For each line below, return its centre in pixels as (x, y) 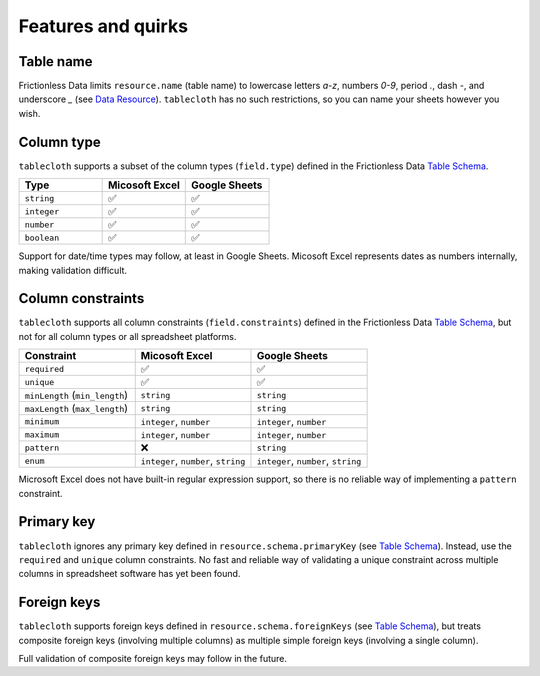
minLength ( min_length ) (76, 395)
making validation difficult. (73, 270)
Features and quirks (103, 26)
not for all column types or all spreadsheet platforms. (127, 336)
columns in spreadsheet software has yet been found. (129, 574)
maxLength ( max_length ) (76, 408)
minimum (42, 421)
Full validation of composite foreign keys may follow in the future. (153, 658)
